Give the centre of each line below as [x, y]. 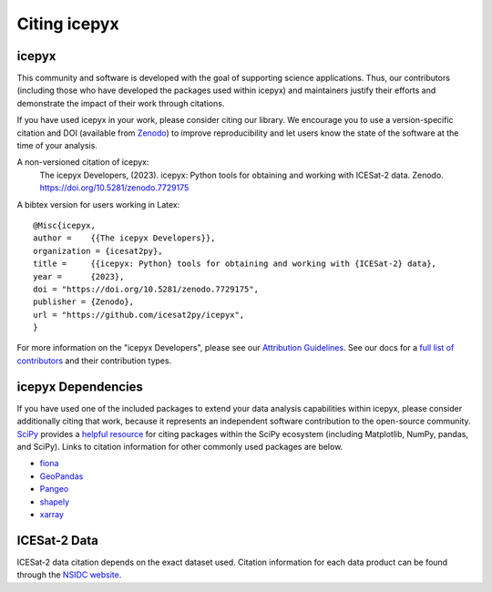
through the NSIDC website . [69, 575]
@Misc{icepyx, [64, 225]
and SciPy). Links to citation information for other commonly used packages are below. [180, 446]
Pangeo [54, 489]
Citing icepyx [68, 24]
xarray [51, 514]
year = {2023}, [79, 276]
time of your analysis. [57, 146]
